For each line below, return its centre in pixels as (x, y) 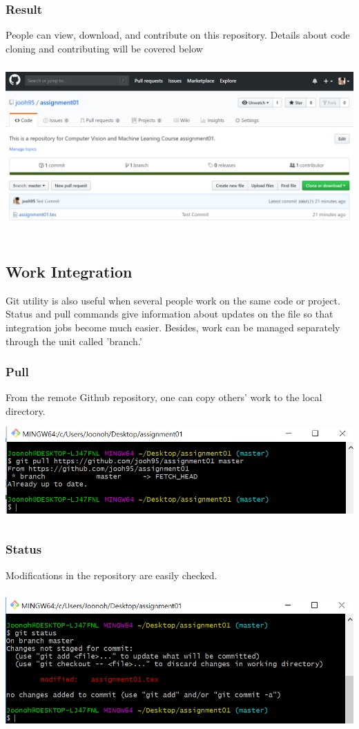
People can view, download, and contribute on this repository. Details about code (178, 35)
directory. (26, 410)
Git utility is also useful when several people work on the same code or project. (173, 300)
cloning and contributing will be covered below (104, 48)
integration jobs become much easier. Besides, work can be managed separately (173, 327)
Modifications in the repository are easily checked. (111, 575)
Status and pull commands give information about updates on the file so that (169, 314)
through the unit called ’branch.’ (74, 341)
